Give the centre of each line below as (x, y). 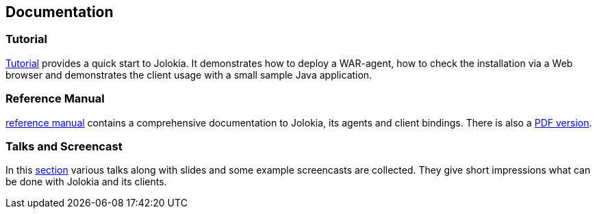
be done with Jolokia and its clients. (86, 182)
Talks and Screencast (64, 146)
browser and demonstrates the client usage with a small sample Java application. (189, 75)
